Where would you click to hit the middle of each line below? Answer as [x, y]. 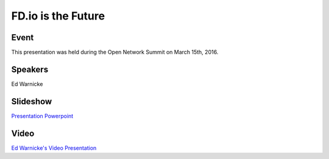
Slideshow [32, 101]
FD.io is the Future [58, 16]
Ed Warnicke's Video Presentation [54, 148]
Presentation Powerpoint [42, 116]
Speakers [30, 69]
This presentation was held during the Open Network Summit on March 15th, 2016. [115, 52]
